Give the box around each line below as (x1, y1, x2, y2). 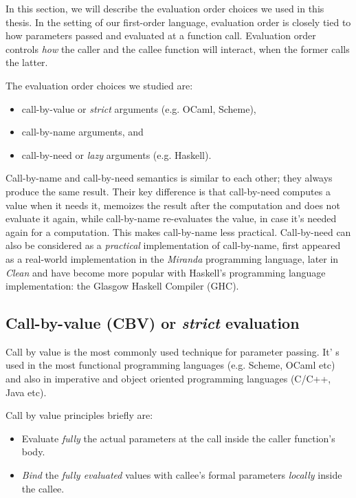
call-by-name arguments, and (21, 124, 144, 139)
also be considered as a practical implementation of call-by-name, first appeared (5, 238, 341, 252)
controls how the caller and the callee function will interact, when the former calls (5, 41, 350, 56)
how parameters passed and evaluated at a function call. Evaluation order (5, 28, 316, 43)
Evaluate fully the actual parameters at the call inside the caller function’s (21, 431, 335, 445)
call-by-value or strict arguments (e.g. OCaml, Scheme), (21, 101, 256, 116)
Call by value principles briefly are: (5, 408, 153, 422)
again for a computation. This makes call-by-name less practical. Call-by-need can (5, 224, 351, 239)
